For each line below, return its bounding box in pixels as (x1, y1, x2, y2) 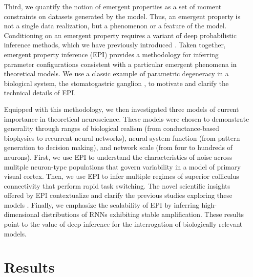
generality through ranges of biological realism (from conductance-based (4, 123, 219, 133)
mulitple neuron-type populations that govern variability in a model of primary (4, 161, 241, 171)
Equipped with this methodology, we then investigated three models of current (4, 104, 239, 114)
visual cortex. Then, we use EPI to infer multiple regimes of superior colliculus (4, 171, 239, 181)
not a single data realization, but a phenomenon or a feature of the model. (4, 21, 227, 31)
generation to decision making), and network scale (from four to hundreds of (4, 142, 232, 152)
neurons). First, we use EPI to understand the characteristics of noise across (4, 151, 232, 162)
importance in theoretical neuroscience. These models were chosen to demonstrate (4, 113, 249, 124)
